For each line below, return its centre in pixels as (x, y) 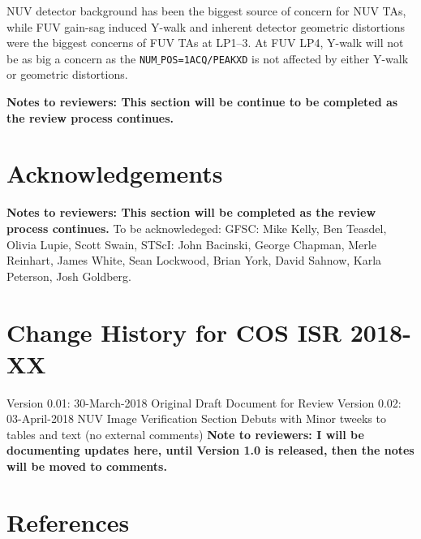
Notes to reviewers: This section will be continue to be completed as (202, 102)
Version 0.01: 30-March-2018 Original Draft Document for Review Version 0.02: (204, 402)
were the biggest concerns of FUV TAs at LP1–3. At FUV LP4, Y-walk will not (205, 43)
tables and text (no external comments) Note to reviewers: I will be (185, 434)
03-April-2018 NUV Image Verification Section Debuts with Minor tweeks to (196, 418)
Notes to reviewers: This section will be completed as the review (191, 212)
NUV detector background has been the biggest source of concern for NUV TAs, (206, 11)
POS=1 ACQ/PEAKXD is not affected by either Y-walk (285, 58)
